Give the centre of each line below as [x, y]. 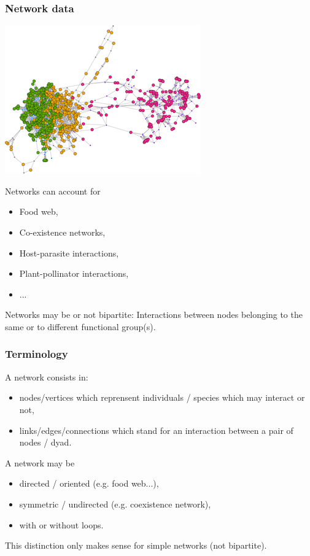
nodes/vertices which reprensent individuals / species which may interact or [162, 397]
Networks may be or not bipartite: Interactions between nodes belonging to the [154, 315]
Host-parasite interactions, [69, 253]
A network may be [40, 462]
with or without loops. [61, 524]
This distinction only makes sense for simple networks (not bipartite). [136, 545]
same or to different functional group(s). [80, 326]
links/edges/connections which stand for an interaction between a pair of [156, 430]
